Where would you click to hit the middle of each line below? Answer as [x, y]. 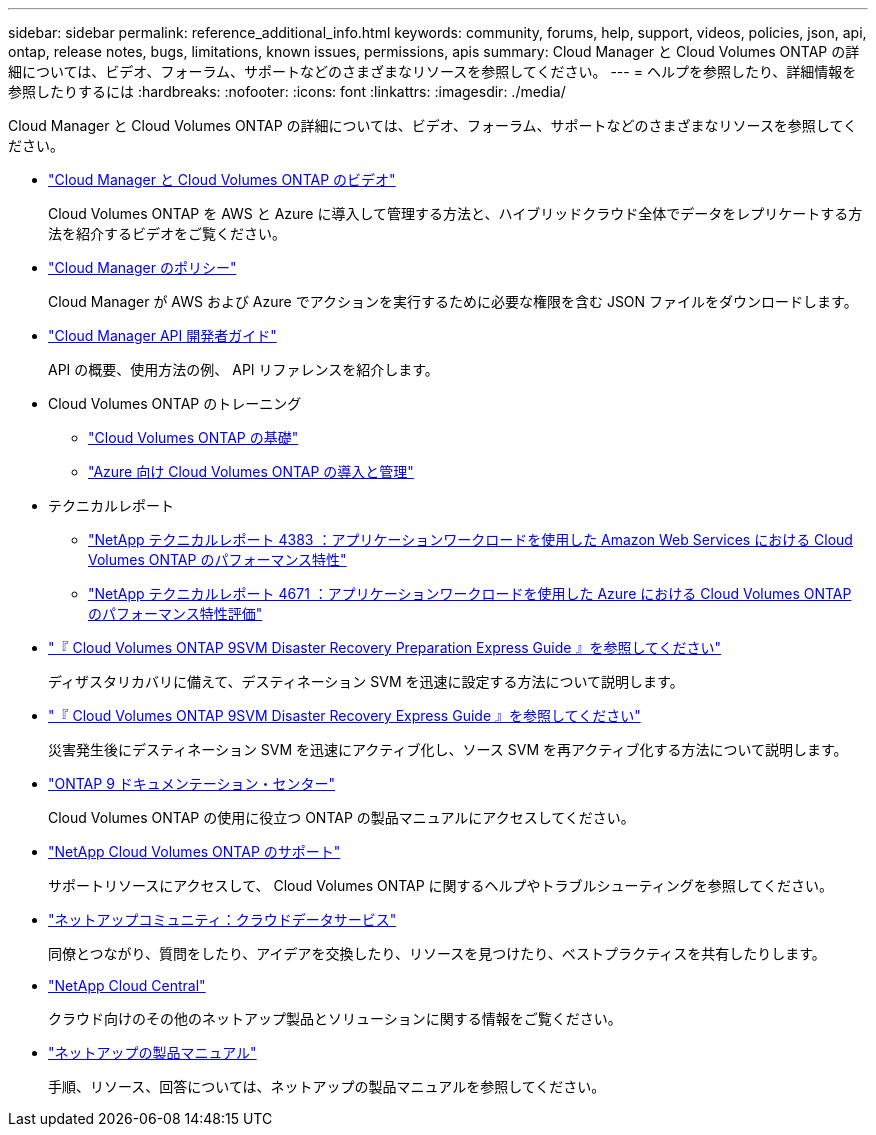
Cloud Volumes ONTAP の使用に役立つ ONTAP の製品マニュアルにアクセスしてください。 [341, 817]
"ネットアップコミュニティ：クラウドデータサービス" [222, 919]
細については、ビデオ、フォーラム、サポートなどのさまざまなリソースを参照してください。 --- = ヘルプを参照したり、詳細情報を [432, 71]
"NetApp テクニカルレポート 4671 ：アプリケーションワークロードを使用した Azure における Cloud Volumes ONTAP [470, 593]
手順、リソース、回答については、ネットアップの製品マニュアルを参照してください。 [327, 1086]
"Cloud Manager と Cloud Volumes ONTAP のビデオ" [222, 179]
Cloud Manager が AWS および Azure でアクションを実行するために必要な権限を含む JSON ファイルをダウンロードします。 [453, 301]
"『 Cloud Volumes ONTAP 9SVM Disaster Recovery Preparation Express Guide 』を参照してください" [385, 647]
